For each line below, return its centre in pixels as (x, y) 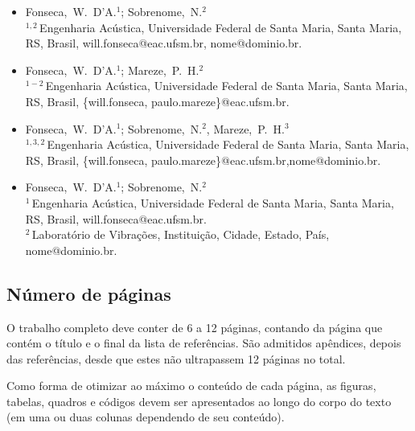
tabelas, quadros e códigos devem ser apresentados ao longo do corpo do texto (199, 401)
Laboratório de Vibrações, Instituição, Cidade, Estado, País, (181, 234)
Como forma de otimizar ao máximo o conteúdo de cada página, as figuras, (191, 386)
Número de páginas (89, 293)
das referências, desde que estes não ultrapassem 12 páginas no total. (176, 358)
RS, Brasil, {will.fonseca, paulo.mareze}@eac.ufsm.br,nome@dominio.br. (203, 160)
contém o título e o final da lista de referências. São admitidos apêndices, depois (204, 343)
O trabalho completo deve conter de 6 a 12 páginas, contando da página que (195, 327)
